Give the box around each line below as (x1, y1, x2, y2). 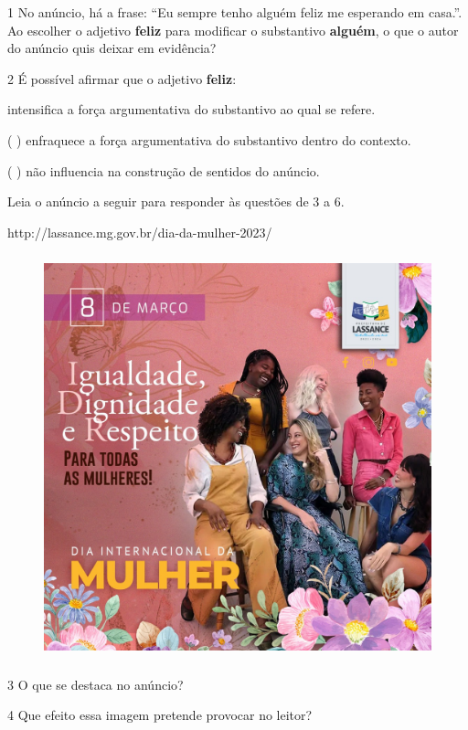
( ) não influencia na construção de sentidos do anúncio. (7, 161, 320, 180)
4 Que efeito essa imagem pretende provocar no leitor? (7, 705, 313, 725)
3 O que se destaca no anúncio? (7, 674, 184, 693)
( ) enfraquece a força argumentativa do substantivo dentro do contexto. (7, 130, 411, 149)
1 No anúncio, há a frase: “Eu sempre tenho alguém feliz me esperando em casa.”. (7, 3, 463, 21)
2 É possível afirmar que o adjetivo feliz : (7, 69, 237, 88)
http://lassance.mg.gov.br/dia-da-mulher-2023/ (7, 222, 272, 241)
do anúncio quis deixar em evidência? (7, 38, 217, 58)
